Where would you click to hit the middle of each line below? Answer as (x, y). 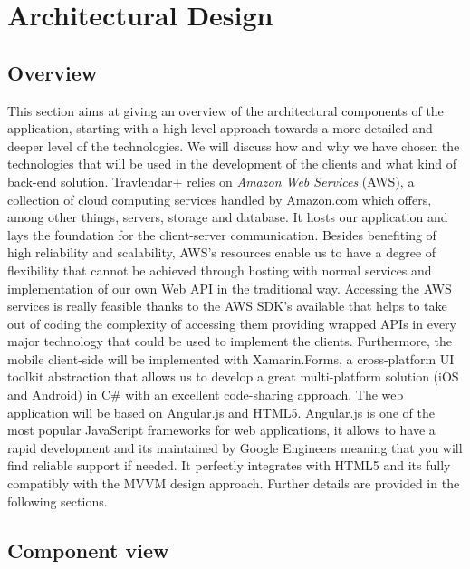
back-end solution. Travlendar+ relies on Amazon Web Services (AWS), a (211, 181)
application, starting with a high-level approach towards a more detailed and (220, 128)
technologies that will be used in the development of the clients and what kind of (232, 164)
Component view (88, 550)
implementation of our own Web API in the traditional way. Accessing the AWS (230, 288)
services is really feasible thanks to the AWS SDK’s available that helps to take (227, 306)
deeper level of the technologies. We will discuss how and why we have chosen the (234, 145)
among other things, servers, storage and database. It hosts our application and (228, 217)
